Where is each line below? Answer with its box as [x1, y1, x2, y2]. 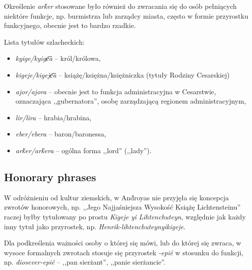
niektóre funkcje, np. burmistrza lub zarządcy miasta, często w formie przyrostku [4, 10, 249, 21]
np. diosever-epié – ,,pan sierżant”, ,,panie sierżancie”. [4, 257, 166, 267]
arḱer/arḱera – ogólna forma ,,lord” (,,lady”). [15, 145, 152, 155]
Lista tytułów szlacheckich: [4, 36, 85, 47]
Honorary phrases [4, 169, 96, 184]
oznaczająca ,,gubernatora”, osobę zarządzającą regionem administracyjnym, [15, 96, 246, 106]
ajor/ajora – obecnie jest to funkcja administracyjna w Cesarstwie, [15, 86, 216, 96]
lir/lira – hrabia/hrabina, [15, 112, 91, 122]
